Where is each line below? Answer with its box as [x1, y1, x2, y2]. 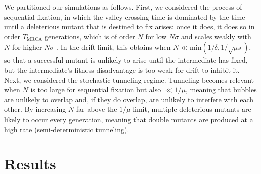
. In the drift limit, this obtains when [56, 42, 171, 52]
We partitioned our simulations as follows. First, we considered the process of [4, 2, 242, 12]
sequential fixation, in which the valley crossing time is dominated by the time [4, 11, 245, 22]
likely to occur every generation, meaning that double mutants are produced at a [4, 113, 253, 124]
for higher [12, 42, 42, 52]
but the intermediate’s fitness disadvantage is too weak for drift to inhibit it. [4, 64, 240, 75]
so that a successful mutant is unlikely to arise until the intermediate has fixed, [4, 54, 248, 65]
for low [145, 31, 167, 41]
